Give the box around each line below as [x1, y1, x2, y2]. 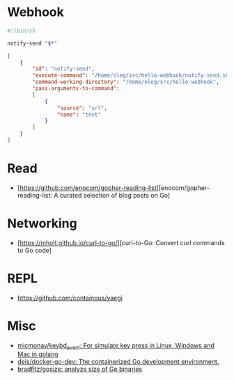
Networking [7, 216, 78, 231]
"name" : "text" [56, 111, 101, 118]
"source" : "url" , [56, 104, 108, 112]
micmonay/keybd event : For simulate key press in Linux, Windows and [17, 341, 214, 351]
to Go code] [17, 246, 52, 254]
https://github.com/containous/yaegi [17, 293, 123, 302]
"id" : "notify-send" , [32, 66, 95, 73]
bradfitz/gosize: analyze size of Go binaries [17, 365, 143, 374]
